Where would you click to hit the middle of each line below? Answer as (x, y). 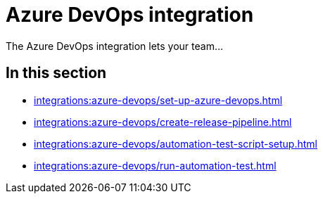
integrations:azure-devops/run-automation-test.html (155, 165)
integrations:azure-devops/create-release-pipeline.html (163, 122)
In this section (56, 73)
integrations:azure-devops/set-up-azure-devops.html (158, 100)
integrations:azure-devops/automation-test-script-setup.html (176, 143)
